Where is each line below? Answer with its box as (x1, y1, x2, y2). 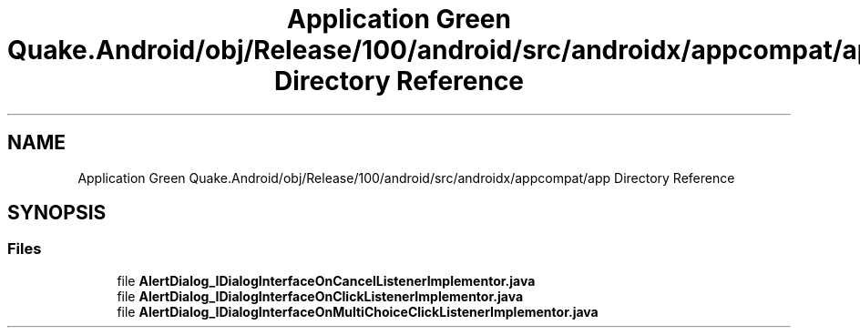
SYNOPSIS (7, 201, 107, 225)
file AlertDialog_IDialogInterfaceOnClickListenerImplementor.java (117, 288, 524, 304)
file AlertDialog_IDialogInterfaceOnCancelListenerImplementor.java (117, 272, 536, 289)
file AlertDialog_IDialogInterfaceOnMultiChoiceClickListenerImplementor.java (117, 303, 599, 320)
